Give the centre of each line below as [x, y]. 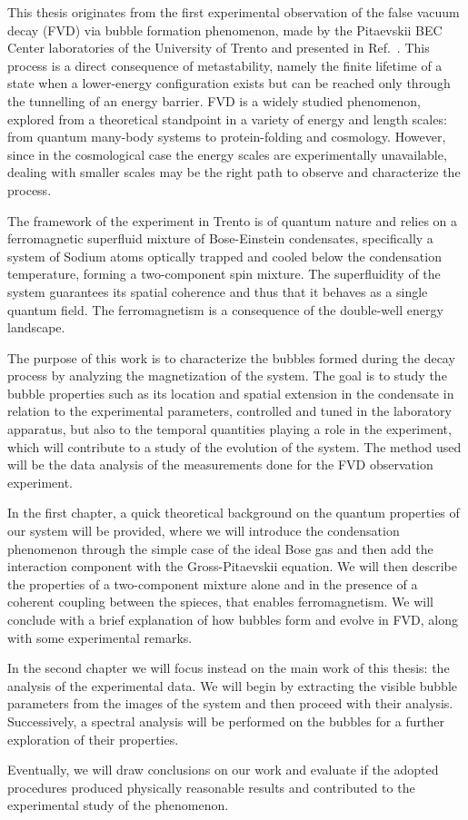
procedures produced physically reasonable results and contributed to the [211, 787]
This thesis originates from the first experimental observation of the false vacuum [234, 12]
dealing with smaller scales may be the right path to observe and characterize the [234, 172]
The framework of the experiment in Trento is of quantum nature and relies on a [233, 220]
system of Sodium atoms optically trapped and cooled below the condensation [224, 256]
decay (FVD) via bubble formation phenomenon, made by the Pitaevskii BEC [225, 30]
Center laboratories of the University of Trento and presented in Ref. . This [219, 48]
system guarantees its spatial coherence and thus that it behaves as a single [218, 291]
